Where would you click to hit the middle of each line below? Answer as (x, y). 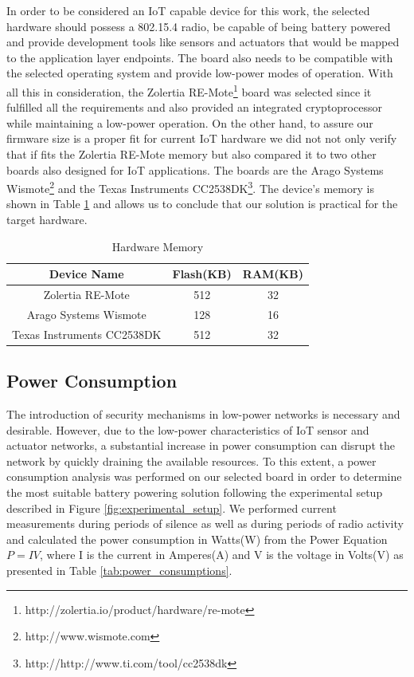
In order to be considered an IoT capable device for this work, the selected (188, 10)
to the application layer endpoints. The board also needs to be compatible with (200, 57)
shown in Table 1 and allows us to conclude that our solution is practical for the (202, 204)
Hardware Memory (158, 246)
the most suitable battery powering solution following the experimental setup (195, 492)
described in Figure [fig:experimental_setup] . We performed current (172, 508)
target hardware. (47, 220)
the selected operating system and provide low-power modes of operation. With (200, 73)
